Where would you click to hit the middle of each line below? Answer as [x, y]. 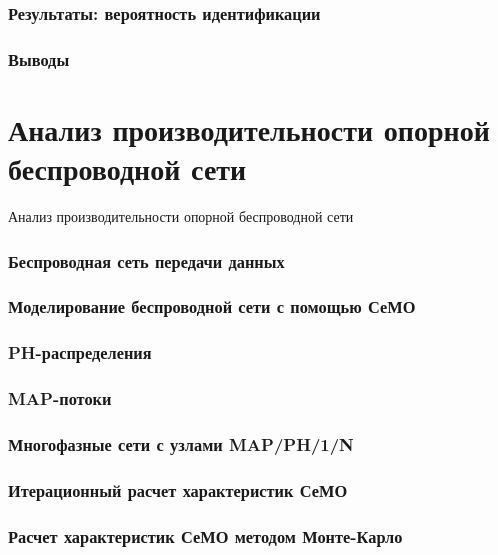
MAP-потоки [60, 398]
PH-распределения [80, 352]
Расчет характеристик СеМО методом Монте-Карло [205, 535]
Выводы [39, 58]
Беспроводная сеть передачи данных [146, 260]
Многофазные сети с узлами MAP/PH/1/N [181, 443]
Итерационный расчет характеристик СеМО [178, 489]
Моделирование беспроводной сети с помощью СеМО [212, 306]
